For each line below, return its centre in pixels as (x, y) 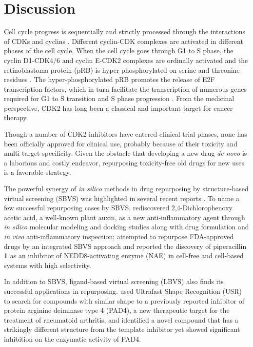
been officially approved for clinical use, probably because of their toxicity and (121, 143)
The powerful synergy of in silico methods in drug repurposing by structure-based (126, 189)
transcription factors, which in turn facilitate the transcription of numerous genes (126, 89)
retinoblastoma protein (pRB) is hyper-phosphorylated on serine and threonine (122, 70)
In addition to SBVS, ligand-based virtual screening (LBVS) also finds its (114, 281)
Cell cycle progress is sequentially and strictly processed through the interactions (125, 31)
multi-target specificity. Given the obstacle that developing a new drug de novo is (126, 153)
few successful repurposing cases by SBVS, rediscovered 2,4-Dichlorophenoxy (118, 208)
